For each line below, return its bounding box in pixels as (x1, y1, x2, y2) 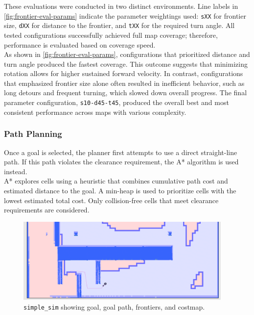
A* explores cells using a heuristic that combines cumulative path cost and (4, 176, 228, 186)
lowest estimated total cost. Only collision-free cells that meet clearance (4, 195, 219, 205)
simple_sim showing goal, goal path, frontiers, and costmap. (23, 301, 205, 312)
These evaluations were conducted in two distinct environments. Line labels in (4, 1, 238, 11)
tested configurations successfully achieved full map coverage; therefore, (4, 29, 218, 40)
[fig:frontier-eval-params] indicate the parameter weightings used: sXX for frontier (4, 10, 246, 21)
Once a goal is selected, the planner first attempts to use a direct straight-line (4, 147, 237, 157)
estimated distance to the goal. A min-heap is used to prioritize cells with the (4, 185, 236, 195)
